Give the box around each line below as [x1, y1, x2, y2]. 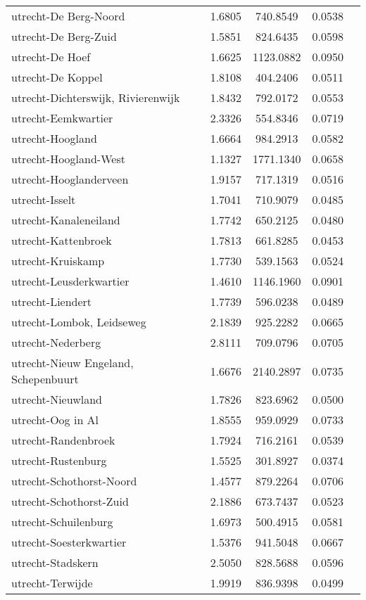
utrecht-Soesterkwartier [11, 534, 127, 550]
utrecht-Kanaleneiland [11, 212, 120, 228]
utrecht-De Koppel [11, 69, 103, 85]
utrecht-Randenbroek [11, 432, 115, 448]
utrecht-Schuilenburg [11, 513, 113, 530]
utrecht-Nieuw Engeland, [11, 355, 134, 371]
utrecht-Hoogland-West [11, 151, 125, 167]
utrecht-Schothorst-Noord [11, 473, 137, 489]
